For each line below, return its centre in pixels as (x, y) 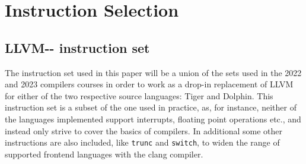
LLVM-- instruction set (77, 47)
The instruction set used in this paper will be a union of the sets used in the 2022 (153, 72)
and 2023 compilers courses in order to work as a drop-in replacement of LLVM (149, 84)
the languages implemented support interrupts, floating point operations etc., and (153, 119)
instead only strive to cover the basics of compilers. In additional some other (144, 130)
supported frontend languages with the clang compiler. (104, 154)
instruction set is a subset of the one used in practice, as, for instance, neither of (151, 107)
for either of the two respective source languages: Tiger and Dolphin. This (139, 95)
